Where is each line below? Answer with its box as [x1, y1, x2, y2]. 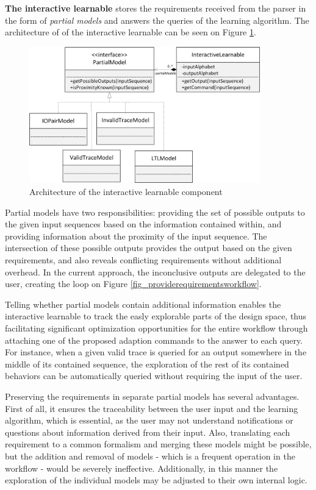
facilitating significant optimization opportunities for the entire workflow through [5, 321, 308, 334]
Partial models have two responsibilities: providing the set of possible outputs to [5, 205, 305, 218]
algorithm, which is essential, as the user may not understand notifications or [5, 414, 293, 427]
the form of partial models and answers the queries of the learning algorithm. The [5, 13, 309, 26]
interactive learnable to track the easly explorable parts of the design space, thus [5, 310, 307, 322]
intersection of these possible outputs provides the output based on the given [5, 241, 292, 254]
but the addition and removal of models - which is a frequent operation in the [5, 449, 295, 462]
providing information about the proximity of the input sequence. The [5, 229, 267, 242]
